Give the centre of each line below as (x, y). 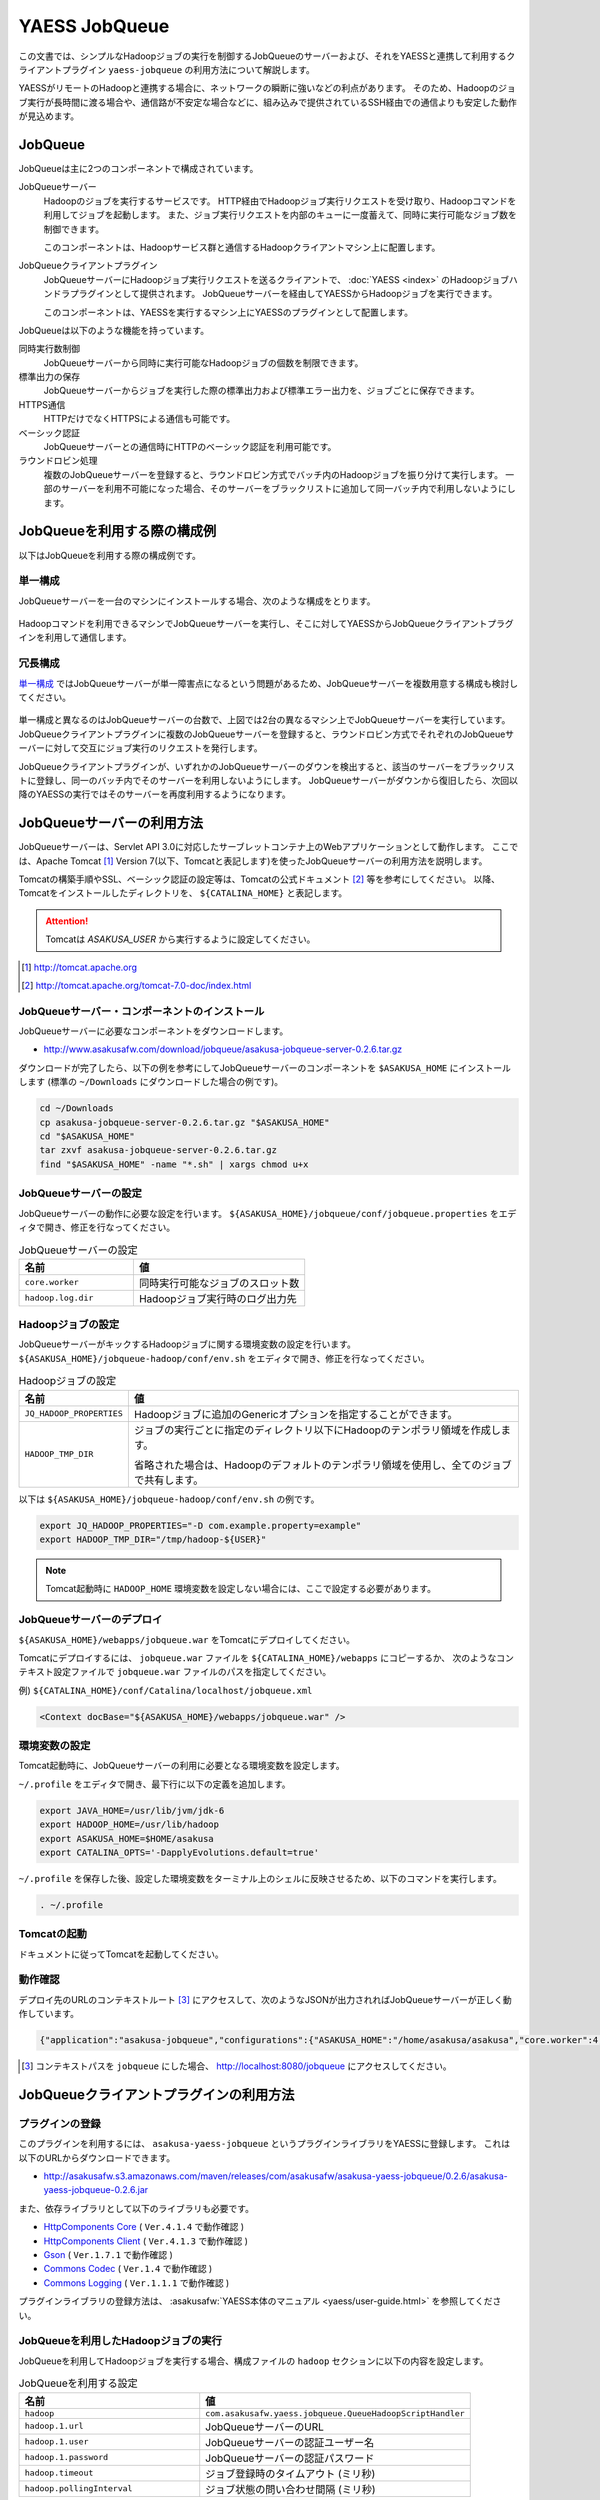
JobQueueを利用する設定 (78, 2383)
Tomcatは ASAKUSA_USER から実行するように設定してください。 (180, 939)
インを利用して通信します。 (75, 637)
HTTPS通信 (42, 404)
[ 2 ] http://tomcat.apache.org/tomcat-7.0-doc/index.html (136, 985)
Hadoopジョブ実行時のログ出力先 (217, 1298)
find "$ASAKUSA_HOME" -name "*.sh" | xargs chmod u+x (174, 1164)
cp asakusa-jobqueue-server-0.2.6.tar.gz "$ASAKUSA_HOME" (184, 1122)
